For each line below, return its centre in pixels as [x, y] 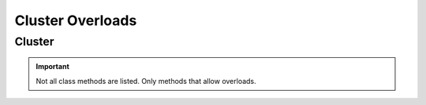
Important [53, 67]
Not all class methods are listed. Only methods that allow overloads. [146, 81]
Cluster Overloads [76, 20]
